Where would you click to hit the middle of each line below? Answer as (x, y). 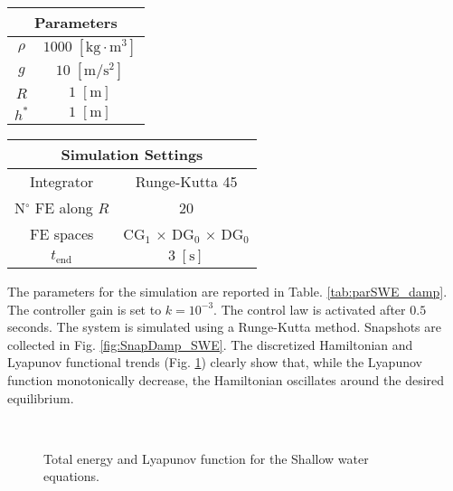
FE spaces (61, 234)
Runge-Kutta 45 (186, 181)
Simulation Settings (132, 154)
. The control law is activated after (310, 309)
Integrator (62, 181)
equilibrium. (41, 397)
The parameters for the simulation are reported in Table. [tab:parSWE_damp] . (227, 291)
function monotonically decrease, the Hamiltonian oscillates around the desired (226, 379)
